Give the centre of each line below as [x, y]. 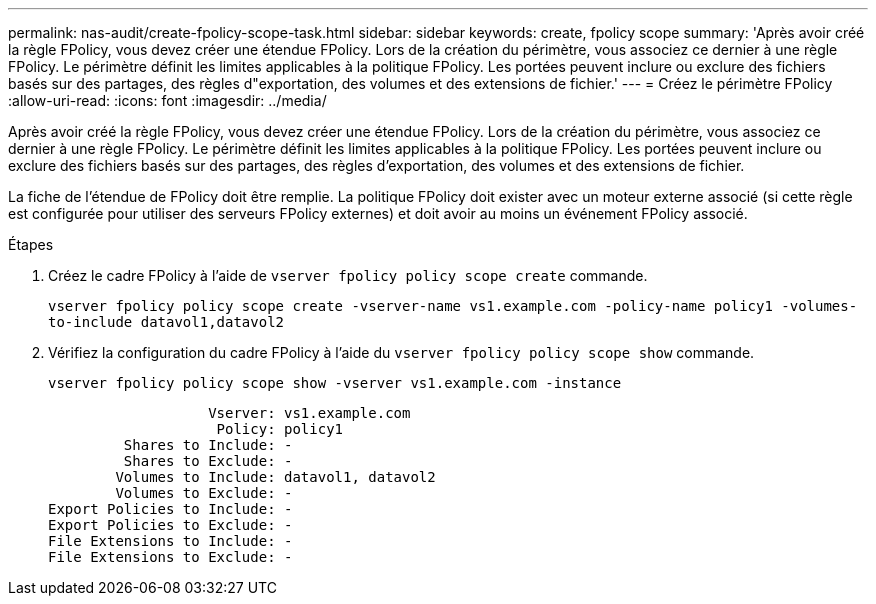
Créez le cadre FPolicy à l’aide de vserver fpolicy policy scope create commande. [348, 275]
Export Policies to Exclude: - [170, 525]
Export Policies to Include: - [170, 509]
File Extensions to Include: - [170, 541]
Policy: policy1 [280, 429]
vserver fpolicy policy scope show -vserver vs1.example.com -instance [335, 383]
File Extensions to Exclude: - [170, 557]
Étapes [31, 244]
